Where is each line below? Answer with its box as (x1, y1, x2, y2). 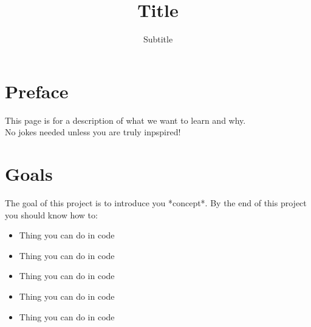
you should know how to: (5, 208, 98, 221)
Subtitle (143, 33, 173, 46)
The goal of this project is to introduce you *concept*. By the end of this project (5, 196, 307, 209)
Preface (5, 78, 69, 103)
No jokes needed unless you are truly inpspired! (5, 126, 181, 138)
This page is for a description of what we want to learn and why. (5, 113, 246, 126)
